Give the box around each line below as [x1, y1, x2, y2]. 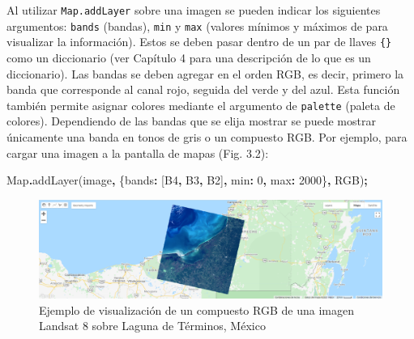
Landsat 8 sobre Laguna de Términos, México [39, 317, 266, 334]
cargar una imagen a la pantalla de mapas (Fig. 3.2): [6, 144, 269, 161]
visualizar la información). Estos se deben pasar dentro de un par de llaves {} [6, 33, 392, 50]
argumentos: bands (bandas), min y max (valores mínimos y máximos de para [6, 17, 388, 34]
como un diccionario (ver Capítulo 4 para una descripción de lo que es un [6, 49, 371, 66]
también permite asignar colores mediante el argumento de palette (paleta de [6, 96, 395, 113]
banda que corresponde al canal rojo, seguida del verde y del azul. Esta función [6, 81, 400, 98]
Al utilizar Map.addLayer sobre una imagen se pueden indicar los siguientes [6, 2, 381, 18]
